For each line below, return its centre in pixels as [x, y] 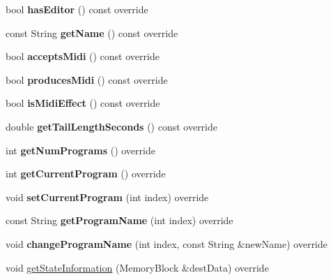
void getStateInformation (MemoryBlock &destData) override [137, 267]
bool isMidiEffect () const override [83, 103]
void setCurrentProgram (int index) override [107, 197]
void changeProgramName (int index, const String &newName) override [167, 243]
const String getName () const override [92, 32]
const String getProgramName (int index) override [119, 220]
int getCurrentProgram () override [86, 174]
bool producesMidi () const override [87, 79]
